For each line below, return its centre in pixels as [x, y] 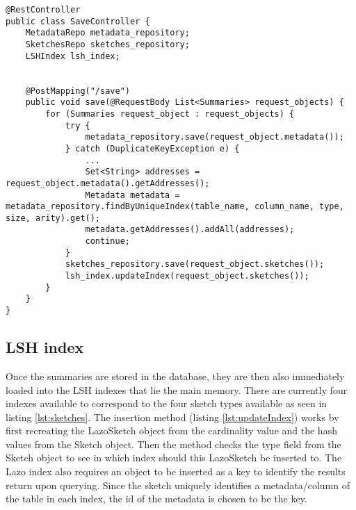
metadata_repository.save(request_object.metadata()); [215, 137]
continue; [107, 241]
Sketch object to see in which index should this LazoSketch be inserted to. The [174, 458]
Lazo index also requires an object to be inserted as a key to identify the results [176, 471]
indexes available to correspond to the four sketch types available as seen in [167, 403]
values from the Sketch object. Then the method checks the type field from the [173, 444]
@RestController [43, 10]
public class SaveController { [78, 21]
